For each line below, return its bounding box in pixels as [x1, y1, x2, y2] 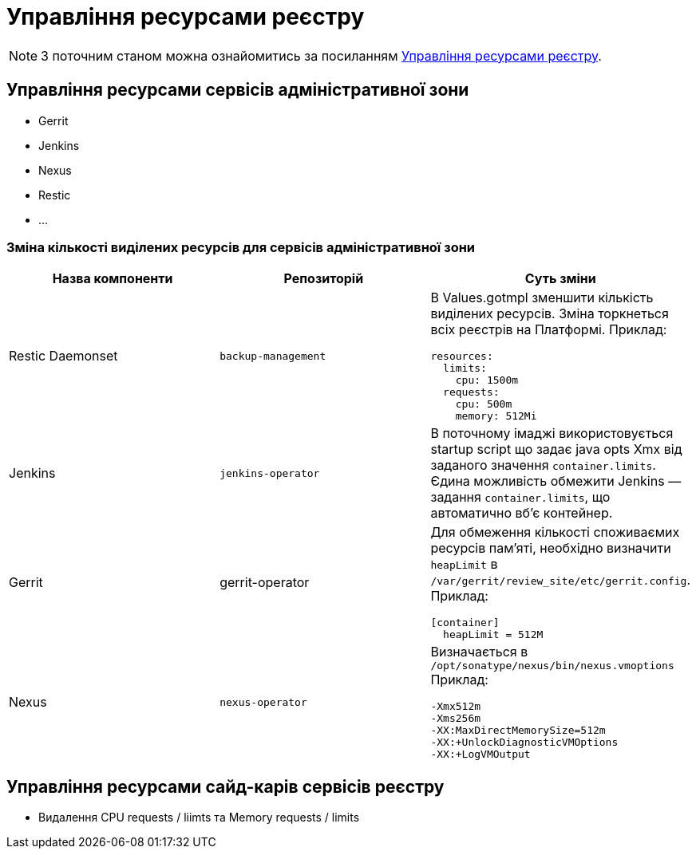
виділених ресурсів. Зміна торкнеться [430, 305, 669, 322]
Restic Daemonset [9, 348, 118, 364]
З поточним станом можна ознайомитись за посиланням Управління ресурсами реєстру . [41, 47, 602, 64]
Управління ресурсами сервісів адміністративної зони [6, 80, 469, 100]
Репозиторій [283, 270, 364, 287]
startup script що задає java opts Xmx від [430, 441, 682, 458]
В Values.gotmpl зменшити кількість [430, 290, 654, 306]
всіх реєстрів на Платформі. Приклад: [430, 321, 667, 338]
